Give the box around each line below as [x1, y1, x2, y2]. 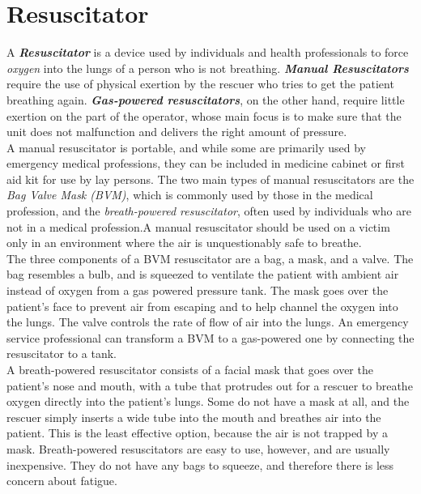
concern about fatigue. [6, 472, 117, 489]
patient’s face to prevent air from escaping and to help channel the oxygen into [6, 297, 398, 314]
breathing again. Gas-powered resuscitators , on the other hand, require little [6, 91, 405, 108]
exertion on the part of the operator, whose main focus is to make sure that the [6, 107, 402, 124]
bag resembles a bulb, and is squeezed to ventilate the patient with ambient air [6, 266, 399, 283]
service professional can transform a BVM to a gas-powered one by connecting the [6, 329, 415, 346]
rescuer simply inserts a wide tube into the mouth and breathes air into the [6, 408, 381, 425]
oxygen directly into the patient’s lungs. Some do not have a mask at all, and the [6, 393, 410, 410]
